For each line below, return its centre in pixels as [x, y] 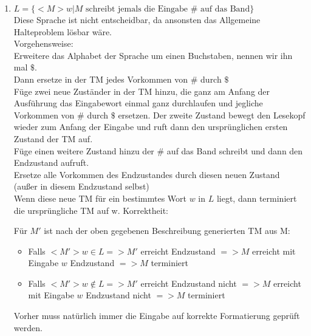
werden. [28, 327]
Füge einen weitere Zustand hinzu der [84, 150]
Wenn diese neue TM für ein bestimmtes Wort [100, 198]
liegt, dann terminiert [257, 198]
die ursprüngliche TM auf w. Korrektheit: [91, 210]
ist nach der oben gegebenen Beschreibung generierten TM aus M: [167, 231]
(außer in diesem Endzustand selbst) [81, 186]
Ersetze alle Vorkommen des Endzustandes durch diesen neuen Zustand [147, 174]
